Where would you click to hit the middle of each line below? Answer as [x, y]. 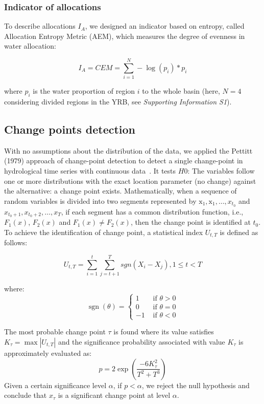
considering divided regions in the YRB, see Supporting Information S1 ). [118, 101]
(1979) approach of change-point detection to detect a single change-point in [124, 161]
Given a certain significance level [55, 385]
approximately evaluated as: [48, 353]
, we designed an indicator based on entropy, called [165, 26]
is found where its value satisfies [164, 332]
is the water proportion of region [84, 91]
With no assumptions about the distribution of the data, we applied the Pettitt [128, 150]
